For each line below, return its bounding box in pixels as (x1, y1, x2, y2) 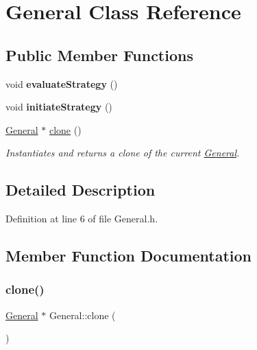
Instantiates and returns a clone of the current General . (5, 145, 240, 160)
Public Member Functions (5, 44, 193, 65)
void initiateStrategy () (5, 100, 112, 114)
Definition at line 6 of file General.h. (5, 211, 158, 226)
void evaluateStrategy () (5, 76, 118, 91)
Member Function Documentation (5, 245, 252, 266)
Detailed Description (5, 179, 156, 200)
